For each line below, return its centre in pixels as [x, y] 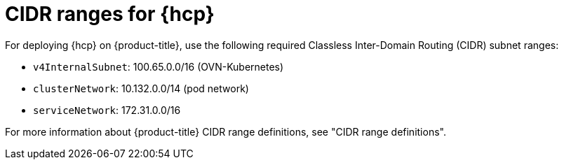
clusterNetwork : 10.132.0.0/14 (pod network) [141, 88]
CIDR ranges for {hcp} [110, 14]
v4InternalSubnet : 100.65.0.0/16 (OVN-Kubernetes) [159, 66]
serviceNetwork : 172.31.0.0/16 [107, 110]
